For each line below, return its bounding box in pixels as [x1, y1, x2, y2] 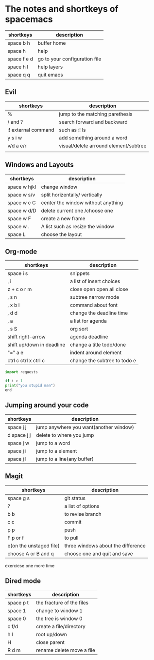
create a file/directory [36, 623, 86, 630]
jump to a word [36, 440, 70, 446]
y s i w [7, 134, 22, 141]
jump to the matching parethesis [59, 111, 133, 117]
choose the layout [41, 231, 82, 237]
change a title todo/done [69, 341, 126, 348]
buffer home [37, 39, 66, 46]
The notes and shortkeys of [5, 3, 119, 15]
